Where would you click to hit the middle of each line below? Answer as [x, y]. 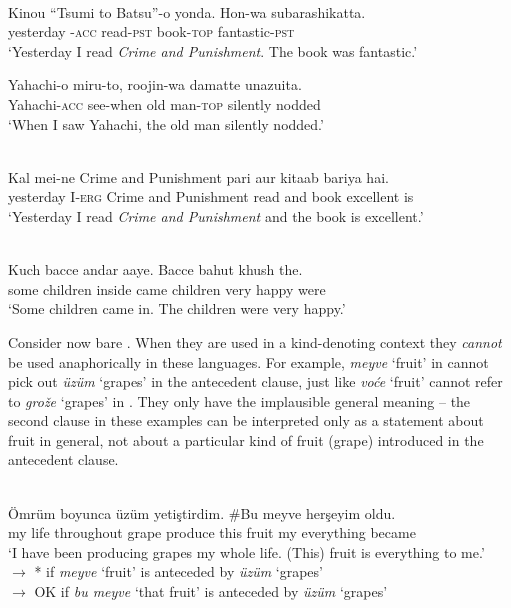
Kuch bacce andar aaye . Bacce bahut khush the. [155, 269]
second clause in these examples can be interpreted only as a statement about [246, 420]
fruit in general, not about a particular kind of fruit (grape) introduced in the [246, 439]
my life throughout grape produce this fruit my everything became [212, 532]
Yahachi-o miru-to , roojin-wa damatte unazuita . [155, 84]
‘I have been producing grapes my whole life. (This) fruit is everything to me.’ [246, 551]
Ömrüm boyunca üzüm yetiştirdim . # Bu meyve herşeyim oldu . [202, 512]
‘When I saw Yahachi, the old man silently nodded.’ [166, 123]
